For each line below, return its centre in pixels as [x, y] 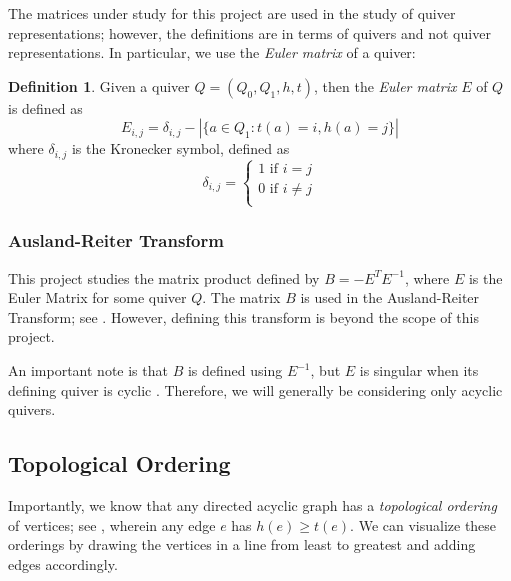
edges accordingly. [63, 563]
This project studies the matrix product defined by [164, 277]
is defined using [235, 370]
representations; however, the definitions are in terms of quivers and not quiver [249, 32]
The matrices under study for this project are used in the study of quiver [232, 13]
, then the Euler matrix [385, 85]
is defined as [45, 107]
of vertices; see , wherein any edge [112, 524]
